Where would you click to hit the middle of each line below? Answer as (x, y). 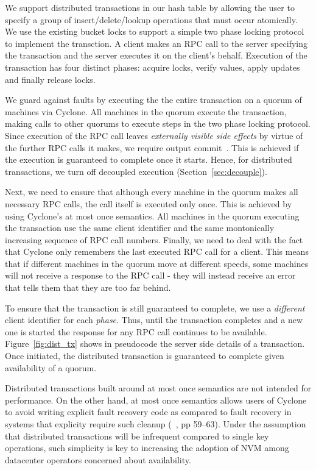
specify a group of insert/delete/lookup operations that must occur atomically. (151, 19)
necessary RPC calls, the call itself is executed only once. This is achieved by (149, 203)
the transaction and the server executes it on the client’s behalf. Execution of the (156, 55)
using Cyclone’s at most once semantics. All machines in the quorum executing (152, 215)
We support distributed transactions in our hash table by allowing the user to (150, 7)
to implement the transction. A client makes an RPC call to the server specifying (156, 43)
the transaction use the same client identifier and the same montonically (140, 228)
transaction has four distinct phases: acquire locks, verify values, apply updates (153, 67)
